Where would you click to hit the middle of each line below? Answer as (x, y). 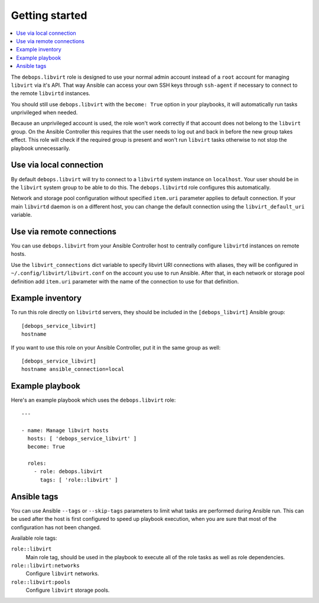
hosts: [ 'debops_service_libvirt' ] (82, 438)
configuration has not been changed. (56, 527)
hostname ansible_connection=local (73, 369)
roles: (37, 463)
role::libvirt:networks (45, 566)
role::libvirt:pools (41, 582)
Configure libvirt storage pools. (68, 590)
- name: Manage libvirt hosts (65, 430)
